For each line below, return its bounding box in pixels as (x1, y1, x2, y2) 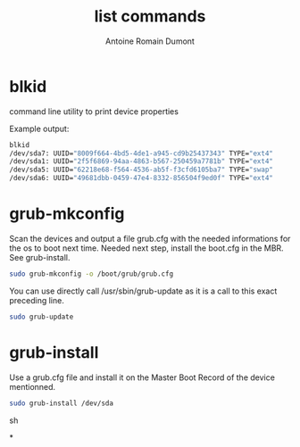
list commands (94, 6, 206, 27)
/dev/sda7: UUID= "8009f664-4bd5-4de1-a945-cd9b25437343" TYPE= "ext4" (9, 149, 274, 158)
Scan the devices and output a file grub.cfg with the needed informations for (9, 234, 291, 244)
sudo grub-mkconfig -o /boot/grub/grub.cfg (9, 269, 174, 278)
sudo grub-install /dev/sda (9, 399, 114, 408)
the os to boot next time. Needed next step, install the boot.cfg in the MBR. (9, 243, 284, 253)
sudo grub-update (9, 312, 74, 321)
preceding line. (9, 294, 64, 305)
